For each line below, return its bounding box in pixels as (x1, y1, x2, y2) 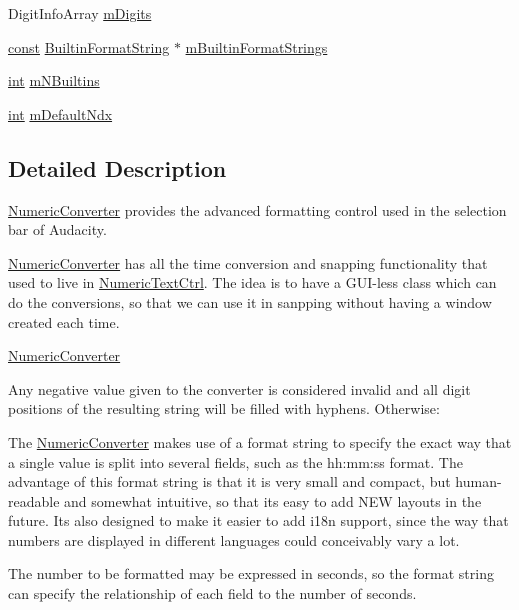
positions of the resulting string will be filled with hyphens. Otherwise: (8, 398, 440, 419)
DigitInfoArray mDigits (8, 3, 152, 23)
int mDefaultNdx (8, 103, 113, 124)
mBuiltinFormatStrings (185, 36, 328, 57)
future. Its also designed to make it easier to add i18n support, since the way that (8, 510, 509, 531)
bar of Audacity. (8, 219, 107, 240)
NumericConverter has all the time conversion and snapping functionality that (8, 252, 488, 273)
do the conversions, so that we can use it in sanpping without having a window (8, 291, 492, 312)
